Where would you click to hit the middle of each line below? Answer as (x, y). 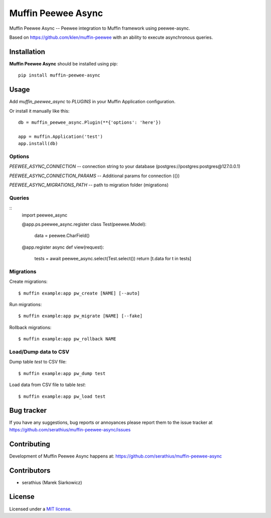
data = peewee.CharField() (62, 236)
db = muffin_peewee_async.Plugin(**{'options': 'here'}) (90, 122)
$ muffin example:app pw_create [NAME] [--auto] (79, 293)
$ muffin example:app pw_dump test (62, 373)
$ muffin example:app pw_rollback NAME (67, 339)
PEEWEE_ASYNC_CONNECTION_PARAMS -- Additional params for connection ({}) (95, 176)
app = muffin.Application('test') (60, 136)
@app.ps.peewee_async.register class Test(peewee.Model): (84, 224)
